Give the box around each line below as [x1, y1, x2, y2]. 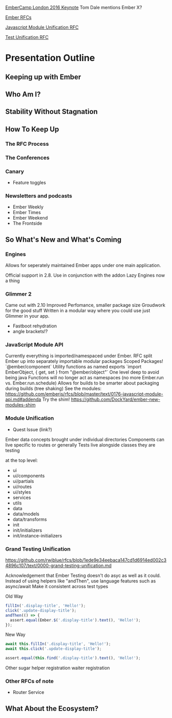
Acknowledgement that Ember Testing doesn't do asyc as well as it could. [5, 572, 161, 579]
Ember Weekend [12, 215, 48, 221]
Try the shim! [42, 396, 70, 402]
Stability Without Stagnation [5, 107, 98, 116]
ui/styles [12, 489, 31, 495]
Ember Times [12, 209, 41, 216]
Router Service [12, 689, 45, 695]
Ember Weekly [12, 204, 44, 210]
